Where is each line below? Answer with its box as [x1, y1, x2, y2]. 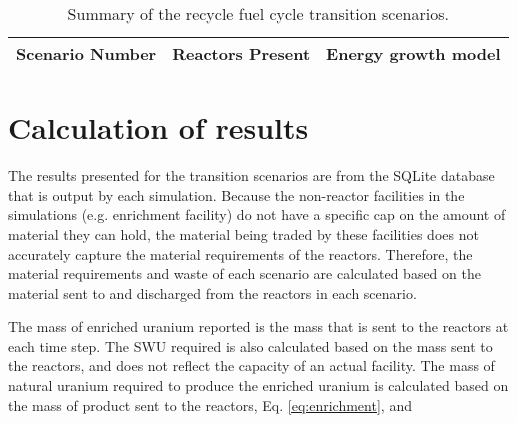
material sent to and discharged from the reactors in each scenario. [8, 282, 417, 303]
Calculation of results [8, 107, 309, 148]
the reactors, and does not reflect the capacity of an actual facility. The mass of [8, 355, 495, 376]
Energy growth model [326, 42, 501, 65]
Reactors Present [172, 42, 311, 65]
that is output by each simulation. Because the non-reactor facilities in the [8, 184, 465, 205]
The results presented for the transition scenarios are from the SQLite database [8, 165, 495, 186]
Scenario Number [16, 42, 157, 65]
